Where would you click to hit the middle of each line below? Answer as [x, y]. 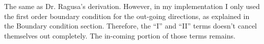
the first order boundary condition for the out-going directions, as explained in [127, 16]
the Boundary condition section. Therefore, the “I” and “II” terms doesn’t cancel [131, 26]
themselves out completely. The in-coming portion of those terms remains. [120, 35]
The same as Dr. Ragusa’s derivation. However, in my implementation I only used [132, 6]
